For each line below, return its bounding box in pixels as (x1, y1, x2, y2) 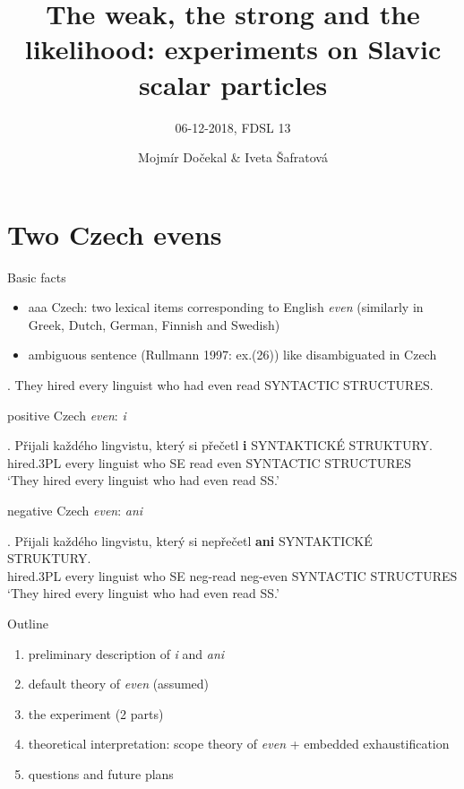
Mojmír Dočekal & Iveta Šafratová (138, 148, 328, 167)
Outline (7, 613, 48, 632)
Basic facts (7, 267, 66, 286)
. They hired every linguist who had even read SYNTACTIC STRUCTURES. (7, 376, 434, 394)
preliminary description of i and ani (28, 644, 225, 663)
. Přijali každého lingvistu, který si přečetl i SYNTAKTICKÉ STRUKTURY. (7, 436, 433, 455)
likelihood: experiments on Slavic (24, 30, 442, 67)
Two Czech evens (7, 215, 222, 252)
